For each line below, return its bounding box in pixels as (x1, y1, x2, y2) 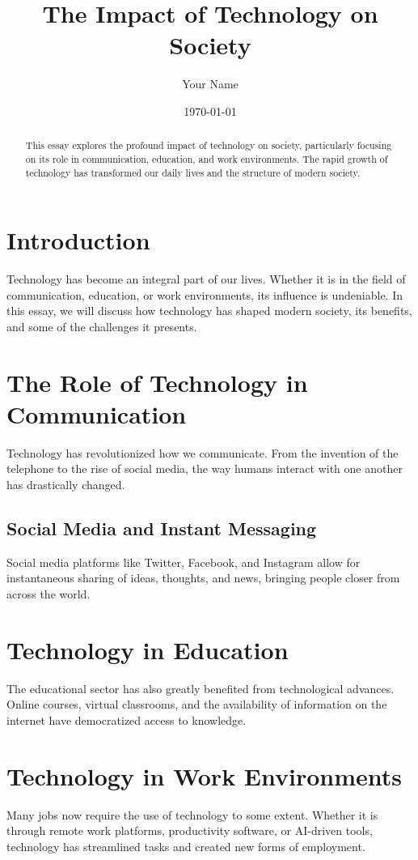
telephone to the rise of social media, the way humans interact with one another (6, 460, 403, 477)
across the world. (6, 585, 91, 602)
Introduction (6, 224, 150, 257)
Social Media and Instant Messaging (6, 516, 317, 541)
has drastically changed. (6, 476, 125, 493)
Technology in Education (6, 632, 289, 666)
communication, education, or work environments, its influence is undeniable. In (6, 286, 403, 303)
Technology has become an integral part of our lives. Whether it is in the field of (6, 270, 406, 287)
